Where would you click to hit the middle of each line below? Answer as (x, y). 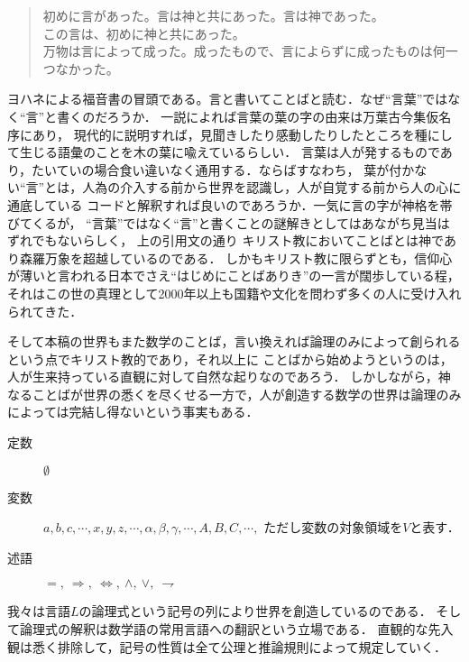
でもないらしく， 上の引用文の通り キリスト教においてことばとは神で (238, 240)
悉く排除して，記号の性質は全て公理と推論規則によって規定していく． (239, 646)
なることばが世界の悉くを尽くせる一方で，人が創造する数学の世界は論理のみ (234, 394)
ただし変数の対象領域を (333, 527)
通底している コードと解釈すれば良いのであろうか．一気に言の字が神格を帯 (230, 204)
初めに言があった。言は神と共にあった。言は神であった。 (213, 15)
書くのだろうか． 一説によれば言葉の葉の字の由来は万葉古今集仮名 (254, 116)
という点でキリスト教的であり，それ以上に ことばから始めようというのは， (230, 359)
